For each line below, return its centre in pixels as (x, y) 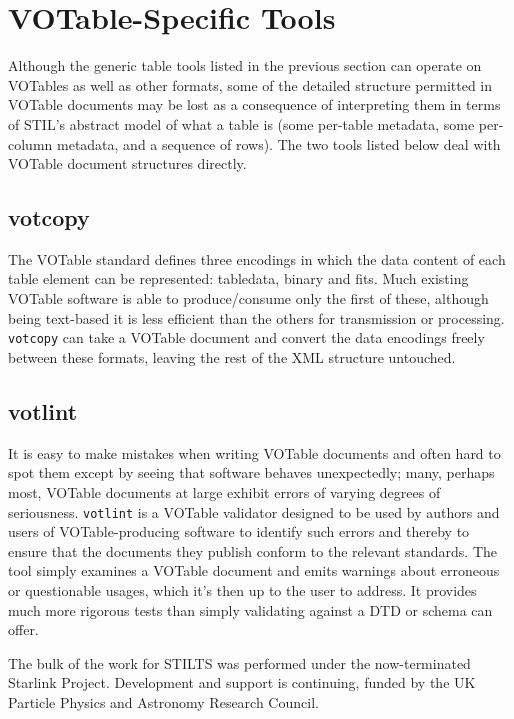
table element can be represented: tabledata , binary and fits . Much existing (238, 278)
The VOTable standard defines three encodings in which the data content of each (257, 258)
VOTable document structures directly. (127, 163)
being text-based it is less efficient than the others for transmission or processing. (256, 317)
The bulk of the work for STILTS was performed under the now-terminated (239, 662)
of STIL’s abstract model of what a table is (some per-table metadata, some (241, 123)
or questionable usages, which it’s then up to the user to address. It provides (242, 589)
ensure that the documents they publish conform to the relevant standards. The (252, 550)
